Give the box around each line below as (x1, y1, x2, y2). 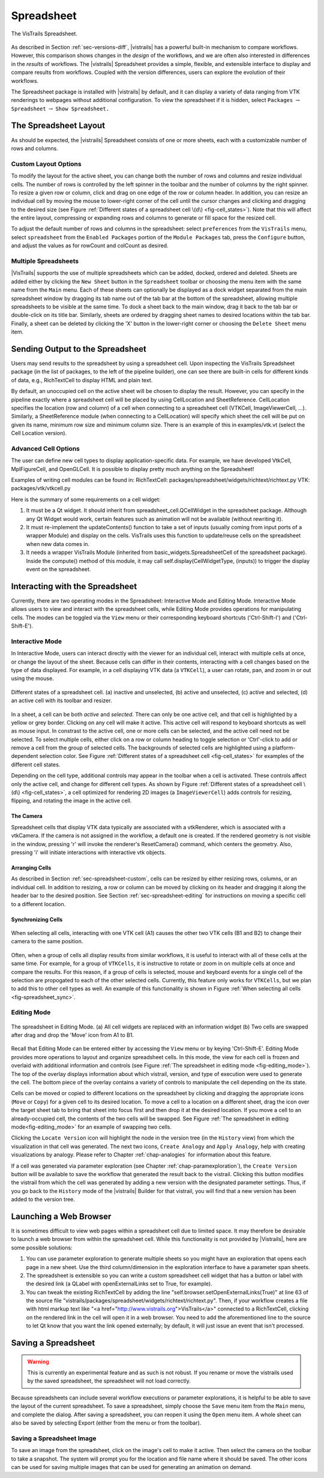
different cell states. (11, 761, 61, 768)
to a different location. (11, 900, 66, 907)
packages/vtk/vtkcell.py (11, 485, 71, 492)
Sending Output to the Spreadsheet (11, 344, 146, 354)
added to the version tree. (11, 1196, 75, 1203)
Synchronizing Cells (11, 916, 63, 923)
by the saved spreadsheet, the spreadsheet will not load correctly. (27, 1377, 191, 1384)
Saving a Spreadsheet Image (11, 1434, 97, 1443)
